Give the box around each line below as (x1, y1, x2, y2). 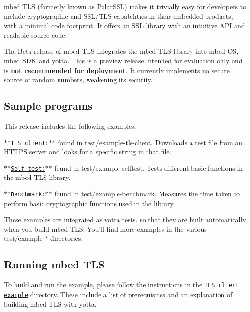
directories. (50, 233, 83, 243)
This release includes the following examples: (4, 120, 136, 131)
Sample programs (4, 98, 93, 113)
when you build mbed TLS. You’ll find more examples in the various (4, 223, 207, 234)
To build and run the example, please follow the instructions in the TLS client (4, 280, 239, 290)
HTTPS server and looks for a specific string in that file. (4, 147, 172, 157)
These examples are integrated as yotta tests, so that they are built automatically (4, 214, 246, 224)
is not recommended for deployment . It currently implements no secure (4, 65, 230, 75)
